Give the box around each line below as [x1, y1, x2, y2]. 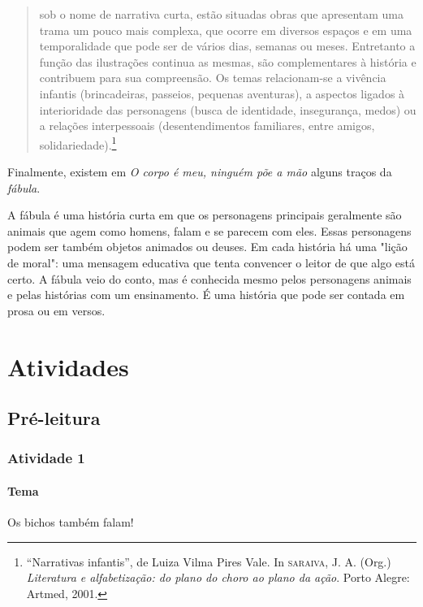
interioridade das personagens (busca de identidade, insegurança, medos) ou [39, 101, 417, 118]
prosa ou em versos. [7, 301, 106, 319]
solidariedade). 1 [39, 133, 117, 153]
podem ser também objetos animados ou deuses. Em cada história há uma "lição [7, 238, 408, 255]
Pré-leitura [7, 405, 101, 431]
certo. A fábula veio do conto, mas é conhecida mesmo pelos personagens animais [7, 270, 412, 287]
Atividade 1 [7, 448, 85, 468]
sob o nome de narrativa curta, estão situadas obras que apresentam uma [39, 6, 404, 22]
